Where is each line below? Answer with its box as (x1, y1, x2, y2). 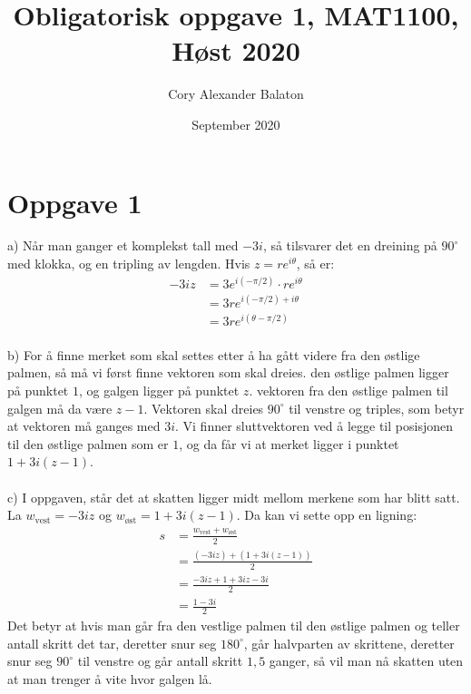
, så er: (296, 254, 335, 273)
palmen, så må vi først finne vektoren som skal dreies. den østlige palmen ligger (7, 363, 449, 382)
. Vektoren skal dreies (143, 398, 264, 417)
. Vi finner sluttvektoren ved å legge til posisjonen (174, 416, 453, 435)
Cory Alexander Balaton (168, 84, 304, 103)
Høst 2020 (172, 32, 300, 69)
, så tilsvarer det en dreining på (262, 236, 437, 255)
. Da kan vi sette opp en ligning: (236, 505, 417, 524)
